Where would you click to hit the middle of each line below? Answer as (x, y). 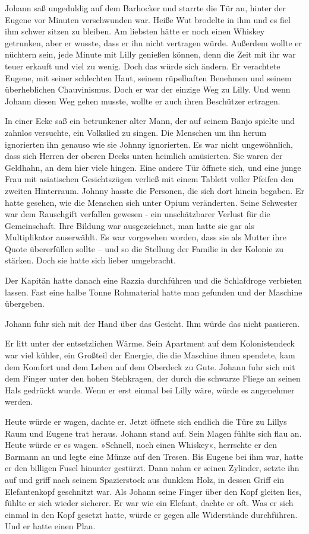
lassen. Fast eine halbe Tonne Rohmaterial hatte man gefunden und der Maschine (154, 292)
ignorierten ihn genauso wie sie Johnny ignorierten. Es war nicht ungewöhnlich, (149, 144)
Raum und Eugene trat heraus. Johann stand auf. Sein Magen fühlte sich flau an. (153, 433)
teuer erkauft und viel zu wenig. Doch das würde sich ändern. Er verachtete (143, 66)
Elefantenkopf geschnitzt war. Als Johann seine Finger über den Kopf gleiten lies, (153, 491)
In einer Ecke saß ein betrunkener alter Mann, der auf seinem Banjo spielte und (150, 121)
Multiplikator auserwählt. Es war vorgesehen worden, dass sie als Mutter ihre (146, 237)
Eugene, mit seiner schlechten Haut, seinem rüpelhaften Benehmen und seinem (148, 77)
